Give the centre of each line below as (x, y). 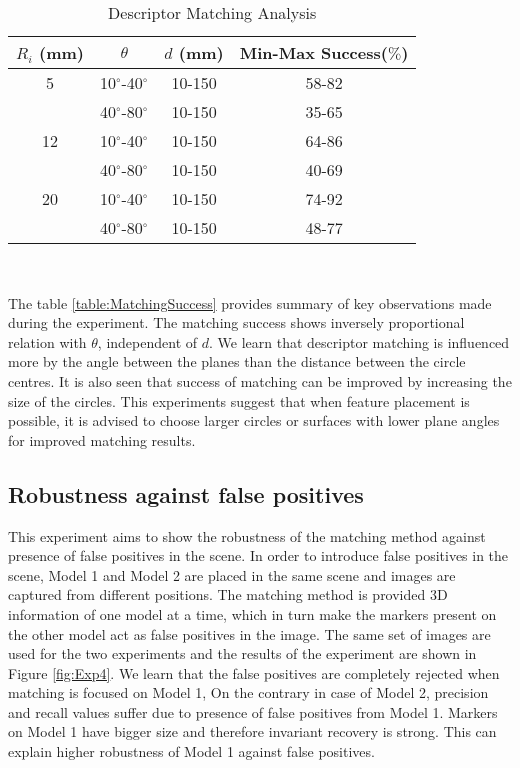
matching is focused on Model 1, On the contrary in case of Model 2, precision (248, 692)
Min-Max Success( (313, 52)
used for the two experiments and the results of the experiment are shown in (242, 653)
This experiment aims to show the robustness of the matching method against (247, 535)
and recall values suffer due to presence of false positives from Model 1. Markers (253, 711)
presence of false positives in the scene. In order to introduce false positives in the (258, 555)
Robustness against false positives (186, 493)
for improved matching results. (102, 439)
